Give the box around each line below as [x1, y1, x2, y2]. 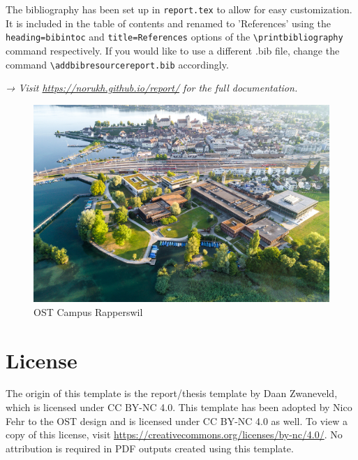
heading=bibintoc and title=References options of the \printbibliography [6, 29, 343, 44]
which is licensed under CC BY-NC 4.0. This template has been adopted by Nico [6, 400, 352, 415]
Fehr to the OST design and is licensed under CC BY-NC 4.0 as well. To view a [6, 413, 348, 428]
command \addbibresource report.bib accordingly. [6, 57, 229, 71]
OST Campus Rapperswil [33, 304, 143, 319]
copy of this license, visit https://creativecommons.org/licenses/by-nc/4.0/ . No [6, 427, 343, 442]
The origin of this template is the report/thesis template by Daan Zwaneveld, [6, 386, 338, 401]
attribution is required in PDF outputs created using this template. [6, 440, 294, 455]
